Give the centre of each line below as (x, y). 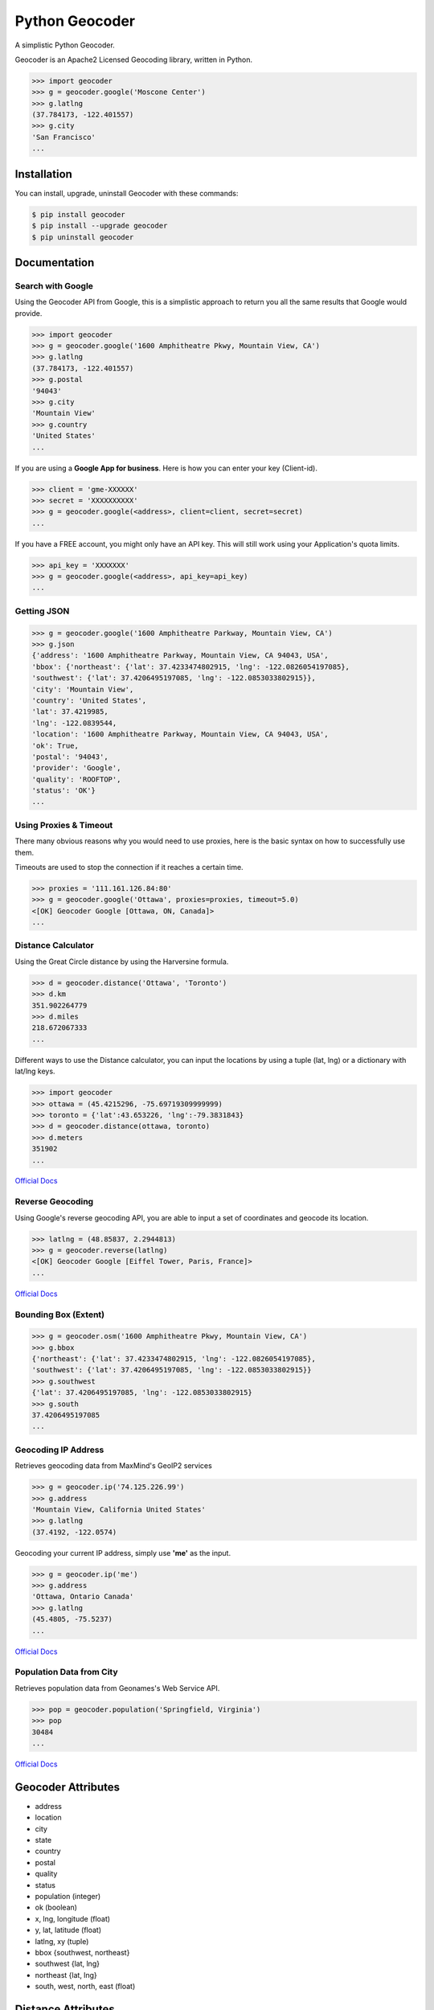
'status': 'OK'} (64, 791)
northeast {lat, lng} (66, 1975)
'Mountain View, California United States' (119, 1509)
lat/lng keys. (35, 1071)
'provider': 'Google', (76, 768)
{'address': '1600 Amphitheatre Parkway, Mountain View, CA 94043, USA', (180, 656)
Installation (43, 174)
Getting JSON (42, 611)
